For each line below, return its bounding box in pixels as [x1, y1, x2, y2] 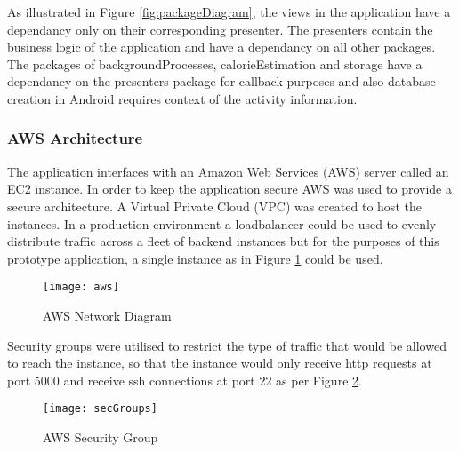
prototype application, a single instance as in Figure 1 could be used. [7, 249, 383, 267]
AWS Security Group [43, 428, 158, 447]
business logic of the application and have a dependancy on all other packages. [7, 37, 436, 56]
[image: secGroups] [43, 402, 157, 416]
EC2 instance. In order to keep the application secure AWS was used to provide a [7, 179, 452, 198]
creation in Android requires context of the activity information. [7, 89, 358, 107]
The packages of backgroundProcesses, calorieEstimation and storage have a [7, 54, 423, 73]
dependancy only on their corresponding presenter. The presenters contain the [7, 20, 433, 38]
